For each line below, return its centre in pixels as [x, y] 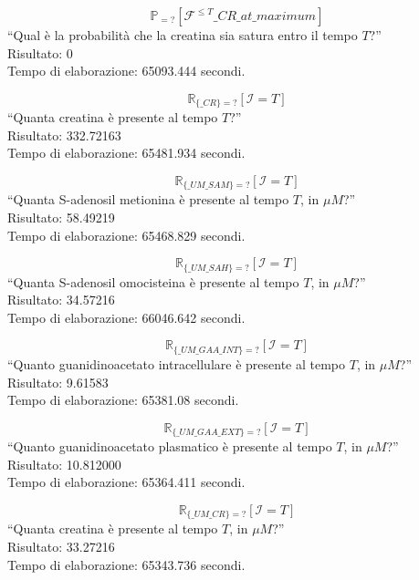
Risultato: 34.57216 [61, 300]
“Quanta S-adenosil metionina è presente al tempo [148, 199]
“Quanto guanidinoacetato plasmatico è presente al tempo [170, 446]
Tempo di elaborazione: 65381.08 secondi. [123, 400]
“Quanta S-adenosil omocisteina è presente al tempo [153, 281]
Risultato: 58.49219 [61, 217]
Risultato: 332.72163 [64, 135]
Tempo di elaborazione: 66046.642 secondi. [126, 317]
